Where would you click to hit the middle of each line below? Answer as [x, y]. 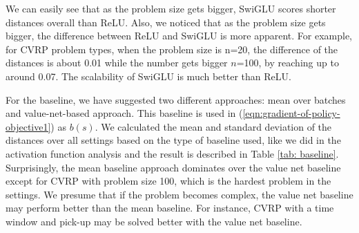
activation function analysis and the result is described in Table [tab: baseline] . [172, 153]
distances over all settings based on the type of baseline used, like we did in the [173, 140]
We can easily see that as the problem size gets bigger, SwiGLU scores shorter [171, 8]
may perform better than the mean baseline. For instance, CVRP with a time [170, 208]
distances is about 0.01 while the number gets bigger [117, 63]
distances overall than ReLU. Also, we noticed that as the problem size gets [166, 22]
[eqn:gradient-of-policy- [291, 113]
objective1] [28, 126]
